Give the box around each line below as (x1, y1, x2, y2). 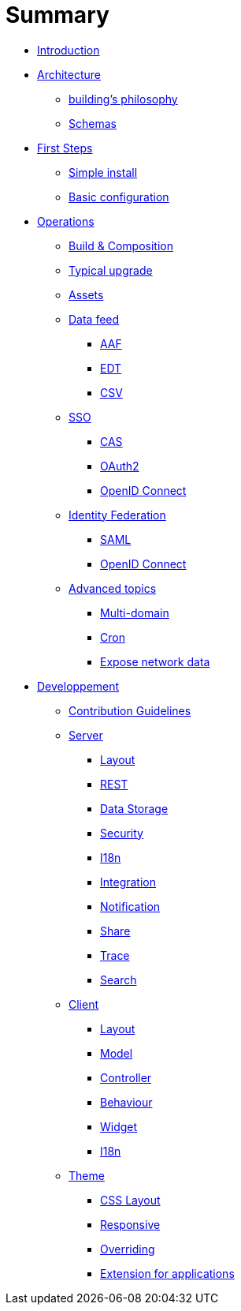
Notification (100, 899, 161, 913)
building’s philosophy (69, 92, 178, 106)
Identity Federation (69, 508, 166, 522)
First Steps (37, 140, 93, 155)
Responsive (100, 1217, 161, 1231)
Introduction (37, 43, 100, 57)
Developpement (37, 679, 120, 693)
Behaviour (100, 1095, 153, 1109)
